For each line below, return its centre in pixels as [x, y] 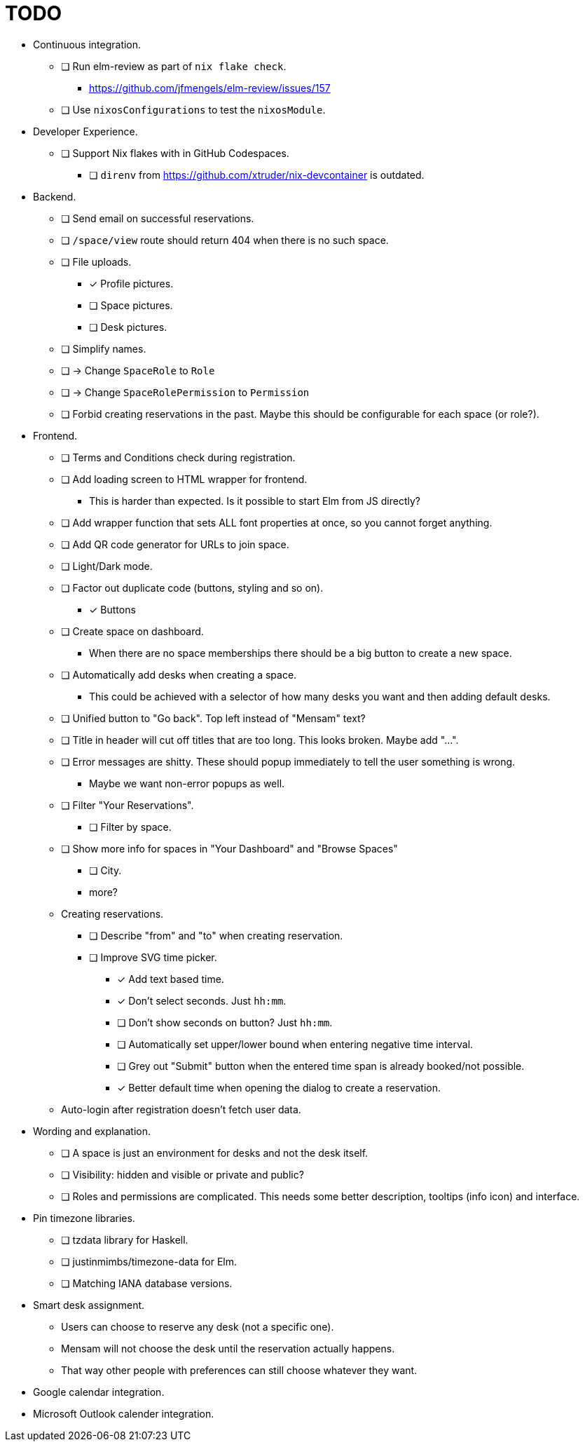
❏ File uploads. [96, 261]
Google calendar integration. [99, 1392]
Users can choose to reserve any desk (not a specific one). [198, 1326]
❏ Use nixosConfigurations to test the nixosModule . [193, 109]
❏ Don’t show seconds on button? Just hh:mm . [225, 1022]
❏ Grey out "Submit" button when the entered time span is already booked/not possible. [321, 1066]
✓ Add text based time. [171, 979]
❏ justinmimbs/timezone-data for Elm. [149, 1261]
